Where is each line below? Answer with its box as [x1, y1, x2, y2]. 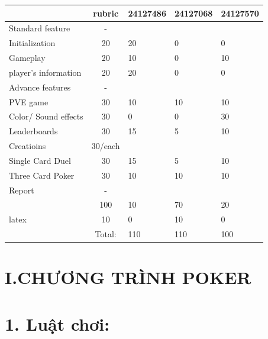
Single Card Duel [9, 154, 71, 166]
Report [9, 183, 34, 196]
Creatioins [9, 140, 46, 152]
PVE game [9, 95, 49, 108]
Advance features [9, 80, 71, 93]
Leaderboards [9, 125, 58, 137]
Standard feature [9, 22, 70, 34]
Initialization [9, 37, 56, 49]
